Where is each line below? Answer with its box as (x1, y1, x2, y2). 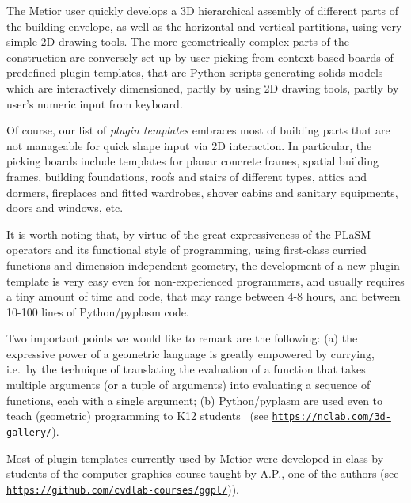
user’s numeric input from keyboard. (6, 95, 183, 112)
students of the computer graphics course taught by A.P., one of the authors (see (6, 465, 399, 482)
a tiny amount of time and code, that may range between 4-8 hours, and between (6, 288, 401, 304)
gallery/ (6, 426, 52, 438)
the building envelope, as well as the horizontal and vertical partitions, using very (6, 17, 402, 34)
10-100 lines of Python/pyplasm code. (6, 303, 189, 320)
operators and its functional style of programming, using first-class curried (6, 241, 367, 258)
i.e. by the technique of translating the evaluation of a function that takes (6, 361, 366, 377)
